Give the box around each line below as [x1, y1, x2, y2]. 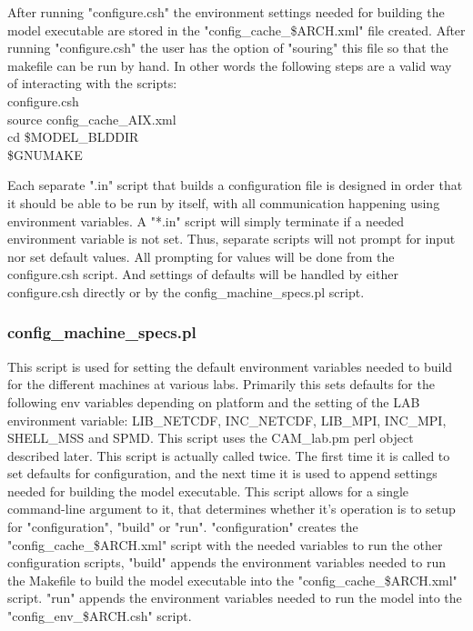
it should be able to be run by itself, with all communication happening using [7, 193, 440, 212]
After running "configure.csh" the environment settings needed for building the [7, 3, 445, 21]
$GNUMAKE [7, 145, 83, 164]
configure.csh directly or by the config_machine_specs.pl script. [7, 282, 365, 301]
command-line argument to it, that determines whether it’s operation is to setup [7, 499, 456, 518]
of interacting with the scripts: [7, 74, 177, 93]
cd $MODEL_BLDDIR [7, 127, 139, 146]
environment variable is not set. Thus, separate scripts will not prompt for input [7, 229, 456, 248]
